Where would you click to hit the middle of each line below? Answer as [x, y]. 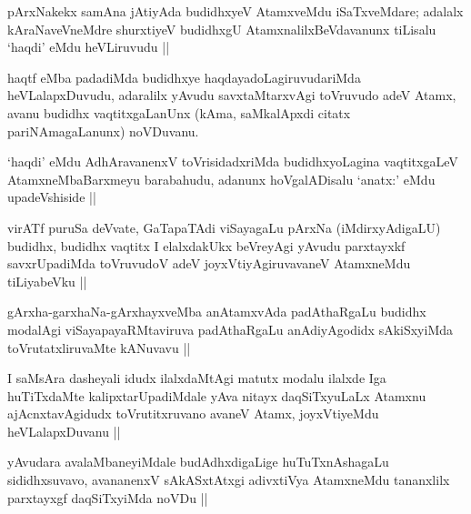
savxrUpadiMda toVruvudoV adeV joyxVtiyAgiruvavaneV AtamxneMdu [209, 263]
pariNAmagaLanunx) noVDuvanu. [103, 131]
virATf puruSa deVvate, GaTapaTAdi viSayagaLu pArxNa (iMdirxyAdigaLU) [224, 227]
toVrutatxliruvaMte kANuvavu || [99, 347]
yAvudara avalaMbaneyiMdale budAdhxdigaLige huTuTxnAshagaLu [198, 462]
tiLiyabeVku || [47, 281]
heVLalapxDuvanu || [64, 431]
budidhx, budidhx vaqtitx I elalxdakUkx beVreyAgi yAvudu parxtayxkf [206, 245]
